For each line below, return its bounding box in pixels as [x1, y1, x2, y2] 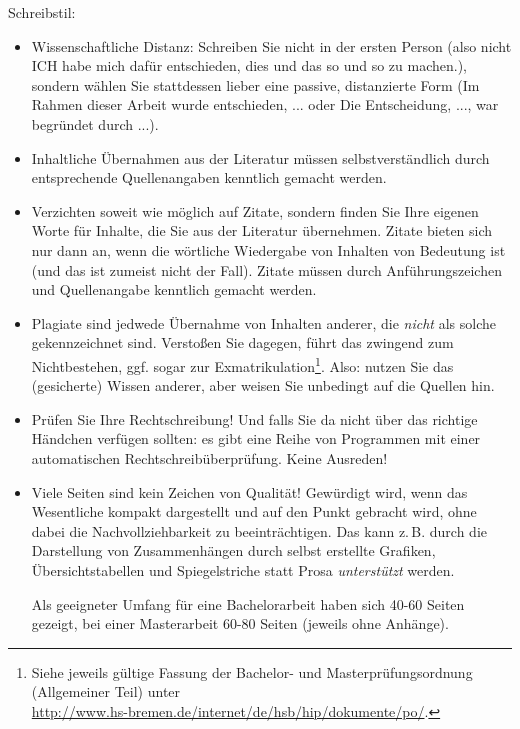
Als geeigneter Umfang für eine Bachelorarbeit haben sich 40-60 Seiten [31, 593, 465, 614]
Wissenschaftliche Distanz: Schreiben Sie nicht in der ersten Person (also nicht [31, 35, 512, 56]
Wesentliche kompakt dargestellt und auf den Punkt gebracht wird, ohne [31, 501, 477, 522]
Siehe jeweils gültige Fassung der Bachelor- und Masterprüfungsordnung [31, 661, 473, 682]
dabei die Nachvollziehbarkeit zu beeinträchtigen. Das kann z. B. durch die [31, 520, 488, 541]
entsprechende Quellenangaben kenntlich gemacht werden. [31, 167, 387, 188]
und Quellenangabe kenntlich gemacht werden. [31, 279, 317, 300]
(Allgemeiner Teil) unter [31, 681, 181, 702]
